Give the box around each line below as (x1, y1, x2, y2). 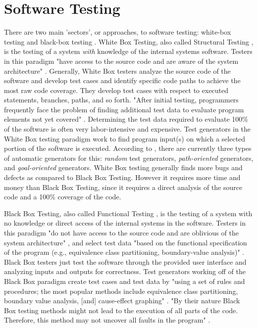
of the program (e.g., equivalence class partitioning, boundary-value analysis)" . (4, 247, 245, 257)
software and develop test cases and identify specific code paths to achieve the (4, 75, 241, 86)
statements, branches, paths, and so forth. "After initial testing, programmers (4, 94, 239, 105)
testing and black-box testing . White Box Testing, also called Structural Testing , (4, 36, 254, 47)
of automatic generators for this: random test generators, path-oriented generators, (4, 152, 254, 163)
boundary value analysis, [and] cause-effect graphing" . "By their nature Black (4, 295, 240, 306)
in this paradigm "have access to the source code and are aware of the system (4, 55, 239, 66)
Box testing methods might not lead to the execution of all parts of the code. (4, 305, 238, 315)
